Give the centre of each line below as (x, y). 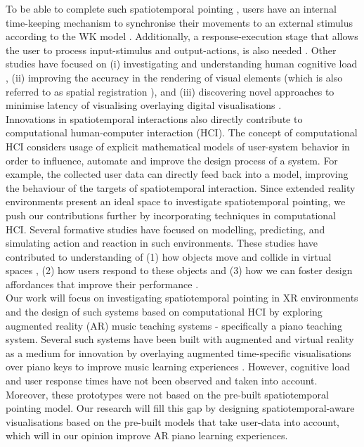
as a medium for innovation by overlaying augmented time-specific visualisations (178, 352)
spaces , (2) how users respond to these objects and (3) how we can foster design (179, 270)
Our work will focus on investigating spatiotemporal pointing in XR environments (182, 298)
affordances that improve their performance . (102, 284)
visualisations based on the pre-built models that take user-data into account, (173, 421)
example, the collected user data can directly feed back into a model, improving (177, 174)
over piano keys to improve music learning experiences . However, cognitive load (178, 367)
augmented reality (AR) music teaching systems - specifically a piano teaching (174, 325)
